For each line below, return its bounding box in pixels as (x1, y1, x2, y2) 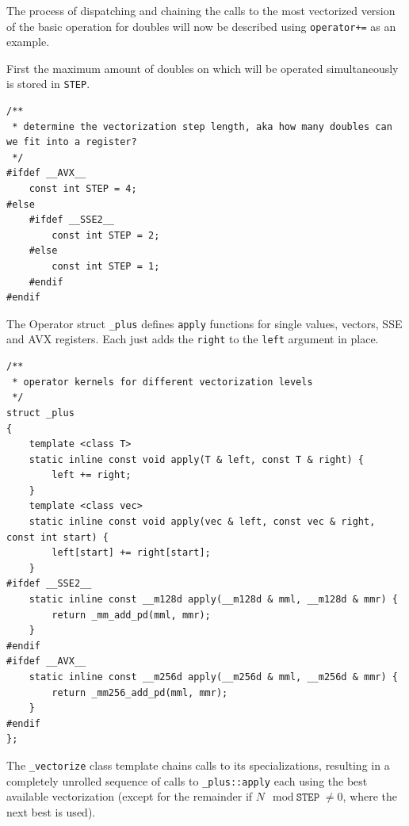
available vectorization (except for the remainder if (6, 788, 253, 805)
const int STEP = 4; (29, 183, 137, 195)
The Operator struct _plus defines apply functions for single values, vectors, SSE (6, 315, 403, 331)
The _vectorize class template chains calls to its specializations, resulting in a (6, 756, 390, 773)
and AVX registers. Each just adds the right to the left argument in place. (6, 331, 379, 347)
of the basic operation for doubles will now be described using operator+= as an (6, 17, 396, 34)
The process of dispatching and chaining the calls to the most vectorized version (6, 2, 396, 18)
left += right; (52, 469, 132, 481)
